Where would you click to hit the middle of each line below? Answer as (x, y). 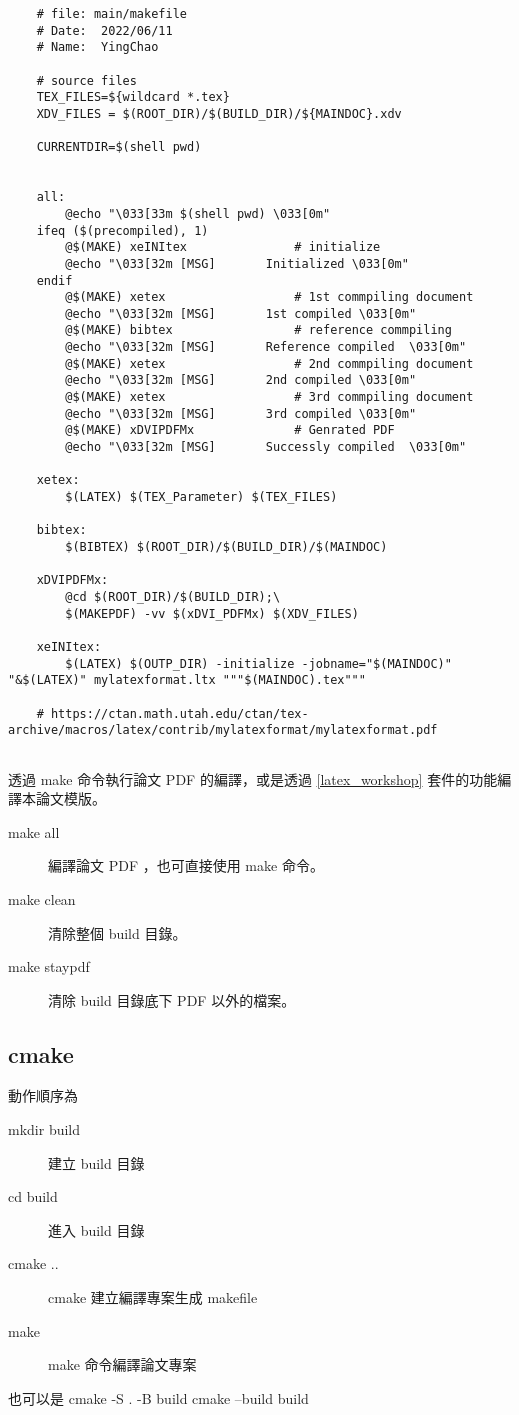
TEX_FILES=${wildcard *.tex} (133, 97)
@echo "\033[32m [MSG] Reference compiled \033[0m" (266, 347)
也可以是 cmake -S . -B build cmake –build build (158, 1397)
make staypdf (49, 966)
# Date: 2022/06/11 (104, 30)
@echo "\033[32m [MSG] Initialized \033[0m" (237, 263)
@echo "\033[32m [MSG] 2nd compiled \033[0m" (241, 380)
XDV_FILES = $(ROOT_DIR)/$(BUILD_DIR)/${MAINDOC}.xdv (219, 113)
